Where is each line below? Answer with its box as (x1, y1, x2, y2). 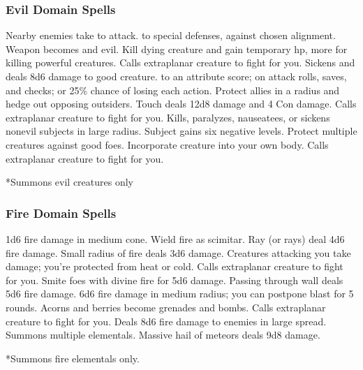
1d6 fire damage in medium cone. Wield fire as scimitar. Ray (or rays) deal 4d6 (6, 231, 345, 246)
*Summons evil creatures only (6, 175, 134, 189)
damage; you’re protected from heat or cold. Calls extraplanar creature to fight (6, 259, 343, 274)
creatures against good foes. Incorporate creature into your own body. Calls (6, 137, 329, 151)
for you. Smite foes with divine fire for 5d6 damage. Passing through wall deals (6, 272, 343, 287)
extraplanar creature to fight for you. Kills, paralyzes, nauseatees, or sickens (6, 110, 330, 124)
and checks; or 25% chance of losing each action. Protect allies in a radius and (6, 82, 340, 97)
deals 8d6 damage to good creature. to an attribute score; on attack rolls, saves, (6, 69, 347, 83)
